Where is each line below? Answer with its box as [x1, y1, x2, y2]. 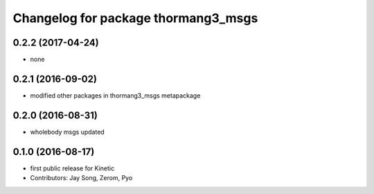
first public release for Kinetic [30, 164, 114, 173]
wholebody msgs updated [30, 127, 105, 136]
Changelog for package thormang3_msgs [12, 10, 258, 26]
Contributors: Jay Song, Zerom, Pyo [30, 174, 133, 182]
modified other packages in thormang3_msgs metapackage [30, 91, 201, 100]
